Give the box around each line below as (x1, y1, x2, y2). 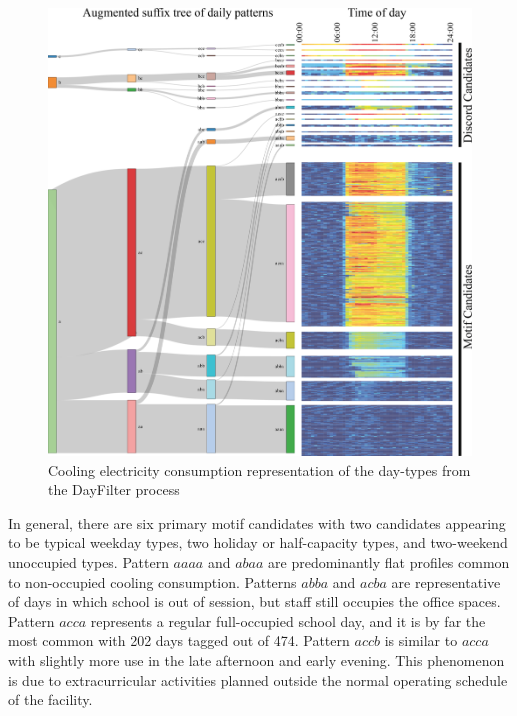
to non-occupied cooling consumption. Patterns (8, 571, 297, 592)
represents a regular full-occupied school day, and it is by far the (90, 610, 486, 631)
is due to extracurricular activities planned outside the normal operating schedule (8, 669, 508, 690)
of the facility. (8, 689, 93, 710)
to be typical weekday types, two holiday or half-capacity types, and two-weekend (8, 532, 508, 553)
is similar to (384, 630, 458, 651)
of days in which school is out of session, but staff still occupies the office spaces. (8, 591, 501, 612)
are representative (391, 571, 501, 592)
